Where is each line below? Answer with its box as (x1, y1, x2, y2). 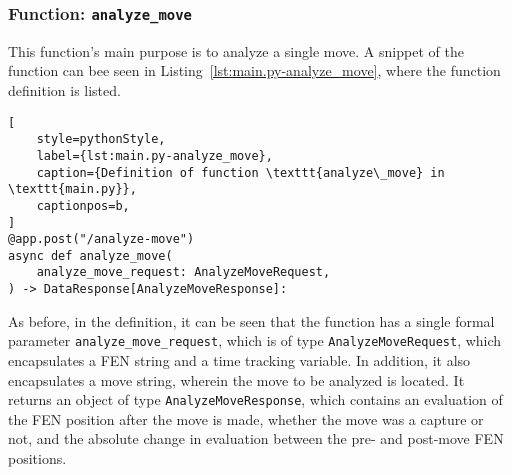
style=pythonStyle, (36, 132, 166, 147)
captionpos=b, (36, 198, 130, 213)
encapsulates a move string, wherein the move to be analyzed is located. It (8, 369, 465, 390)
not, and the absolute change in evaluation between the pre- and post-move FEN (8, 428, 504, 449)
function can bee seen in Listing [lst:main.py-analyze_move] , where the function (8, 60, 501, 81)
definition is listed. (8, 79, 121, 100)
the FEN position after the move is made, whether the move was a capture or (8, 408, 484, 429)
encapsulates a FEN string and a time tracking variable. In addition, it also (8, 350, 471, 371)
